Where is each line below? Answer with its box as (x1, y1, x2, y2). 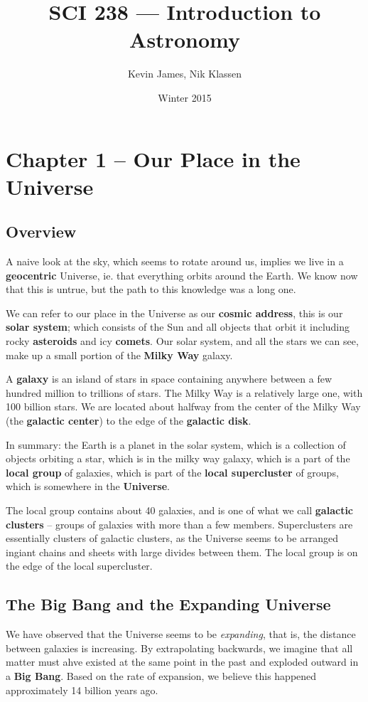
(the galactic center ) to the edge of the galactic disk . (6, 413, 251, 428)
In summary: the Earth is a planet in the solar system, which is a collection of (6, 437, 346, 452)
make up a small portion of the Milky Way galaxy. (6, 347, 233, 362)
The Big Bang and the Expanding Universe (6, 593, 331, 615)
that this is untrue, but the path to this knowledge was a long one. (6, 282, 296, 297)
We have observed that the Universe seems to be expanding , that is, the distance (6, 627, 356, 642)
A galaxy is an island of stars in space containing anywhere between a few (6, 371, 332, 386)
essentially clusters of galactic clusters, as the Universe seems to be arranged (6, 531, 338, 546)
